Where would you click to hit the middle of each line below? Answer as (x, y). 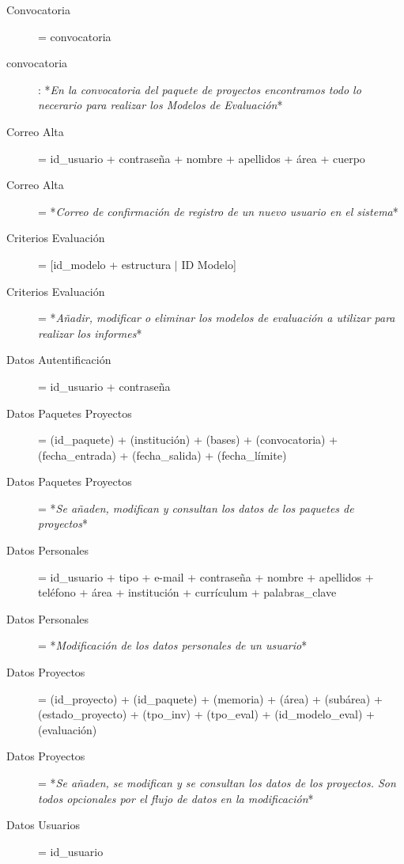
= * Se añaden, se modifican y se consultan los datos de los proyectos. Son (217, 783)
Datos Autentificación (59, 360)
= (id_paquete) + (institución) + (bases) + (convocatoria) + (188, 440)
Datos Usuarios (43, 825)
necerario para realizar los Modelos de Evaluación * (160, 105)
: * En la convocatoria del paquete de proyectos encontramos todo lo (200, 89)
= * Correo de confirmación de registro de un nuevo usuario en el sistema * (218, 211)
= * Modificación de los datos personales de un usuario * (173, 645)
